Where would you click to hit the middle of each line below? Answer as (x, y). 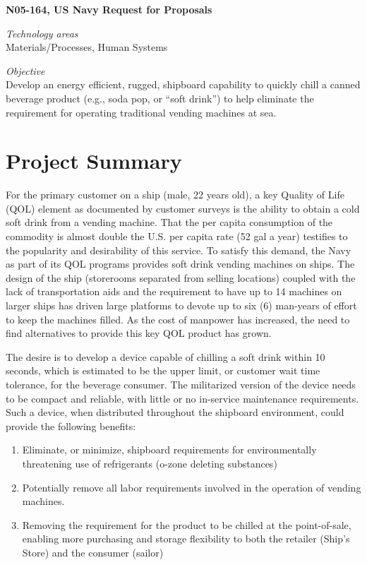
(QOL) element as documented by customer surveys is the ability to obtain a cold (183, 208)
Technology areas (42, 33)
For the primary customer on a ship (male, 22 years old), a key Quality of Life (175, 195)
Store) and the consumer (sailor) (93, 552)
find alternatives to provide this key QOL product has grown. (139, 333)
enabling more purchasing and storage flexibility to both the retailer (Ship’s (186, 539)
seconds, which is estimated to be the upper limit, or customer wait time (163, 370)
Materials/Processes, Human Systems (87, 47)
